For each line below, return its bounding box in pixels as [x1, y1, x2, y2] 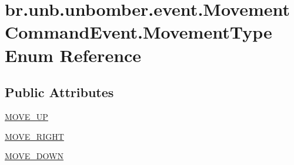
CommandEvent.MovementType [5, 20, 272, 44]
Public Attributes [5, 83, 114, 101]
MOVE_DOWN [5, 150, 64, 162]
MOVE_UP [5, 110, 48, 122]
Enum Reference [5, 43, 142, 67]
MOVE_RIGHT [5, 130, 64, 142]
